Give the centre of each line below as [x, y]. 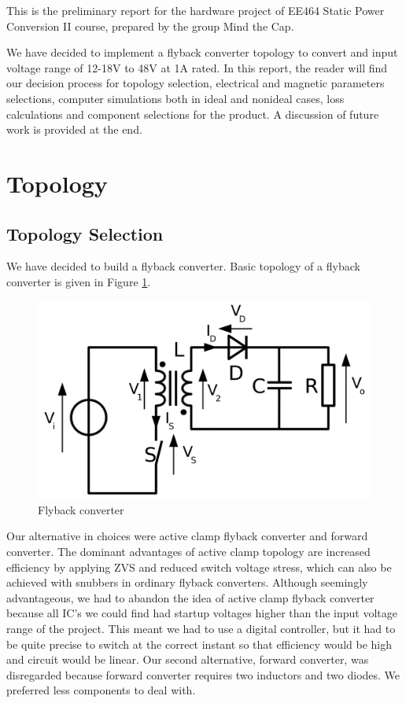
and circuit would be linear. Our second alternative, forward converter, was [188, 659]
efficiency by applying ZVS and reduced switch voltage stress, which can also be [199, 567]
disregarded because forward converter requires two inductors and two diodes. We [203, 674]
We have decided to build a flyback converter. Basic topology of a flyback [183, 266]
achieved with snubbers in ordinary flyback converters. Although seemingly [187, 582]
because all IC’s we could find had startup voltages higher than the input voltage [202, 613]
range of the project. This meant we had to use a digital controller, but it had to [201, 629]
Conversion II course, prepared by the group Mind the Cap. [150, 26]
